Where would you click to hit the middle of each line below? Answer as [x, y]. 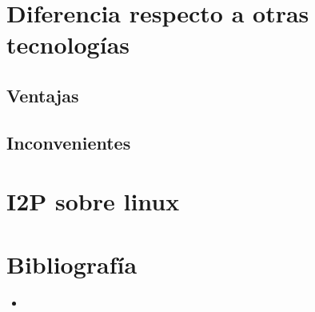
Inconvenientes [69, 142]
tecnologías [68, 44]
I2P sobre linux [93, 201]
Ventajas [43, 95]
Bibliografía [72, 264]
